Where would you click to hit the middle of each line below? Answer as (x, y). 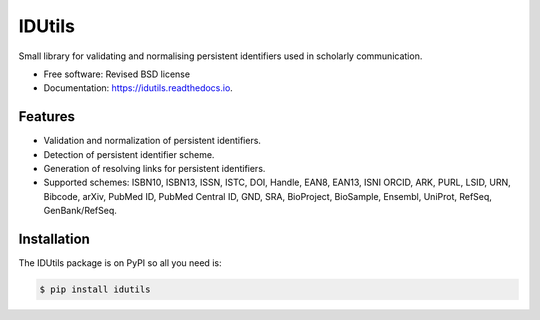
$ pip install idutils (95, 289)
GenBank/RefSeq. (80, 211)
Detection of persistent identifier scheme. (129, 154)
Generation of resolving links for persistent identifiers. (154, 169)
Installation (54, 239)
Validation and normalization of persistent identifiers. (152, 141)
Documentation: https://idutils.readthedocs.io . (138, 88)
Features (46, 116)
